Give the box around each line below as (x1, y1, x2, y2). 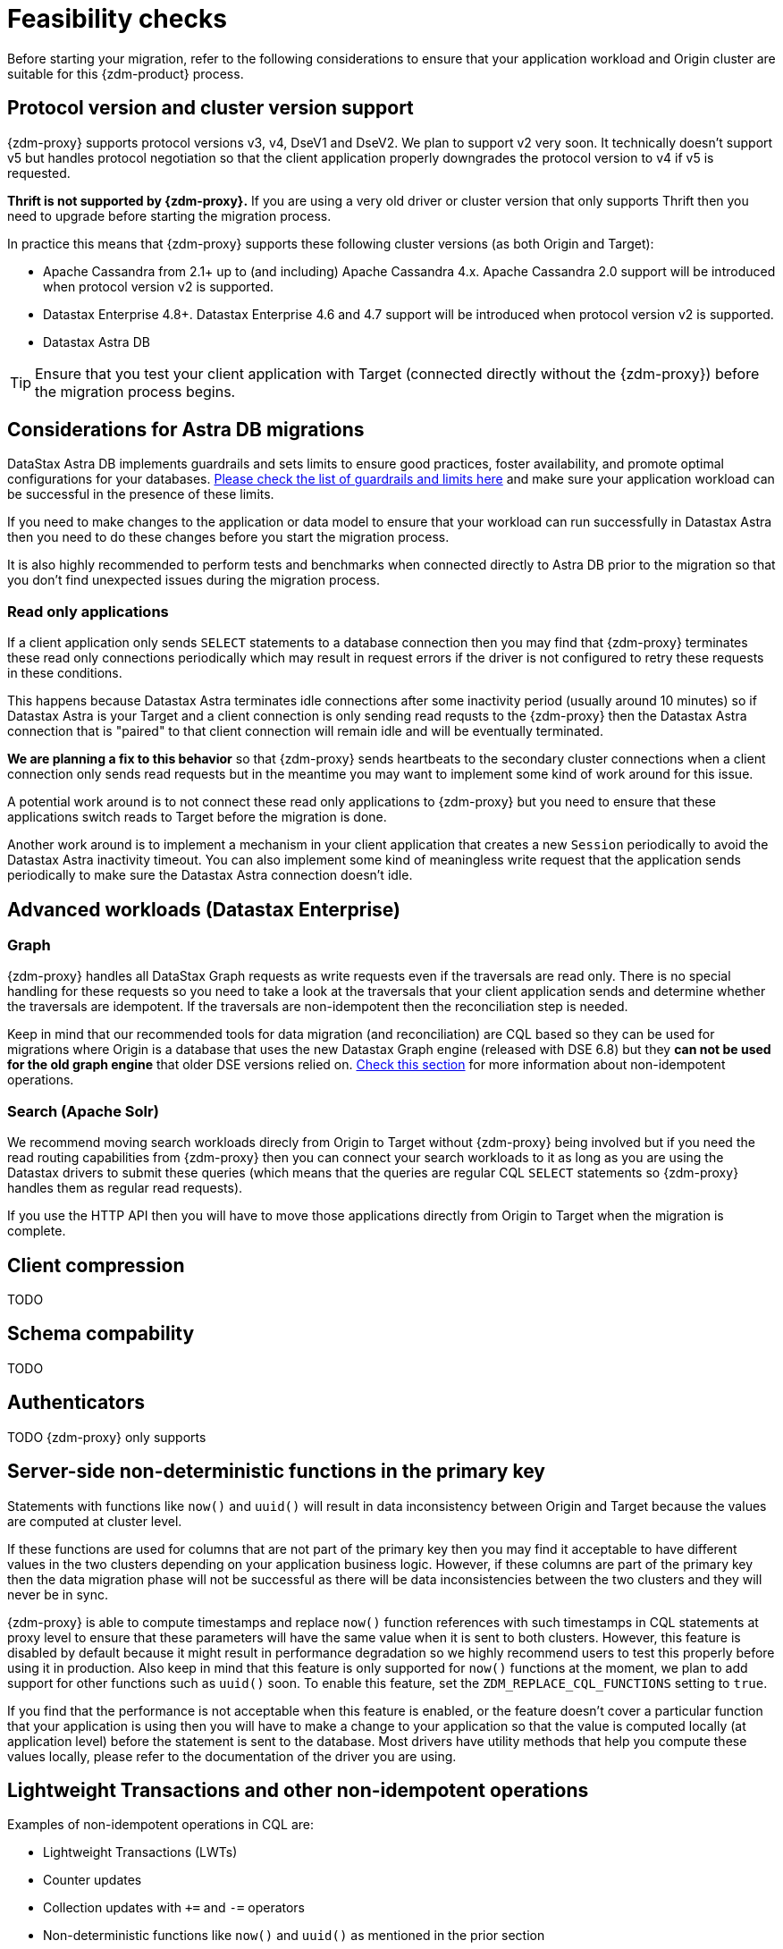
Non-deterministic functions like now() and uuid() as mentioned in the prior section (43, 1928, 545, 1944)
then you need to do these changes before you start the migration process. (7, 529, 450, 545)
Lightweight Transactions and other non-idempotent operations (7, 1778, 589, 1801)
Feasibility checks (7, 4, 227, 34)
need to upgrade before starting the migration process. (7, 207, 332, 224)
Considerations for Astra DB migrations (7, 418, 365, 442)
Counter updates (43, 1872, 142, 1888)
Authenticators (7, 1391, 145, 1414)
